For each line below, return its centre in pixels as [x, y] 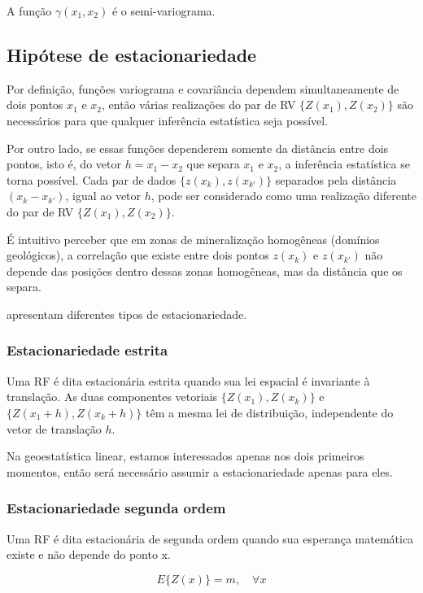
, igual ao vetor [103, 196]
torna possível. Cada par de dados [92, 179]
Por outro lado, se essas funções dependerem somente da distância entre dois [198, 148]
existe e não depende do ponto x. [89, 554]
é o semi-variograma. [164, 11]
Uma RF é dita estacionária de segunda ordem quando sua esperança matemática [210, 538]
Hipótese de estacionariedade [132, 54]
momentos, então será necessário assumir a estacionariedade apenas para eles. [200, 471]
